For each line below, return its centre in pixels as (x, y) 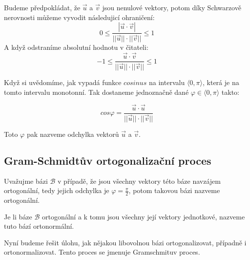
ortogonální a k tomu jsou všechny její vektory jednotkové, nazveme (143, 216)
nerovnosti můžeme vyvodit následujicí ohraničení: (79, 17)
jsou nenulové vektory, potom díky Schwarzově (172, 7)
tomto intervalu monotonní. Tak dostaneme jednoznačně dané (96, 92)
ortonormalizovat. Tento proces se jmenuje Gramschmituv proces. (102, 252)
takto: (230, 92)
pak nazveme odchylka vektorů (73, 134)
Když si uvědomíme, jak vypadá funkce (63, 82)
